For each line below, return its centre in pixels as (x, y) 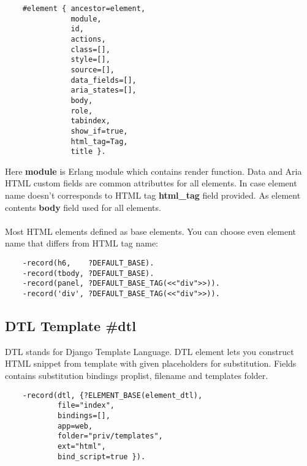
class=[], (90, 49)
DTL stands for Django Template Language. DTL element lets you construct (150, 351)
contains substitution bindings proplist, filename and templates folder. (137, 376)
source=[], (93, 70)
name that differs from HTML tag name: (81, 243)
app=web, (75, 426)
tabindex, (90, 121)
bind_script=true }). (101, 456)
